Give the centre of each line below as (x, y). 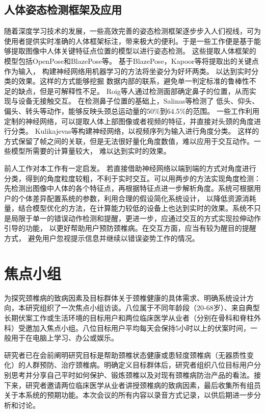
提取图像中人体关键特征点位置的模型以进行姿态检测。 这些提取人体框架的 (134, 51)
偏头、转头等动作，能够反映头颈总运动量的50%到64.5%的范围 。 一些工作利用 (132, 111)
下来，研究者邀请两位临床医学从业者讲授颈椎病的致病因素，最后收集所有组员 (132, 385)
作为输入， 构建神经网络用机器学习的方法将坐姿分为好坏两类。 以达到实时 (128, 71)
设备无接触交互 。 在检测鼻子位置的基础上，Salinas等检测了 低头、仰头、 (139, 101)
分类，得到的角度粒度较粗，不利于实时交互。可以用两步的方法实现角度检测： (132, 178)
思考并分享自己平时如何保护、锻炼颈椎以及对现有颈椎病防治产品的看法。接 (136, 374)
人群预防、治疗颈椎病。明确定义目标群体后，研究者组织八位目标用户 (139, 365)
